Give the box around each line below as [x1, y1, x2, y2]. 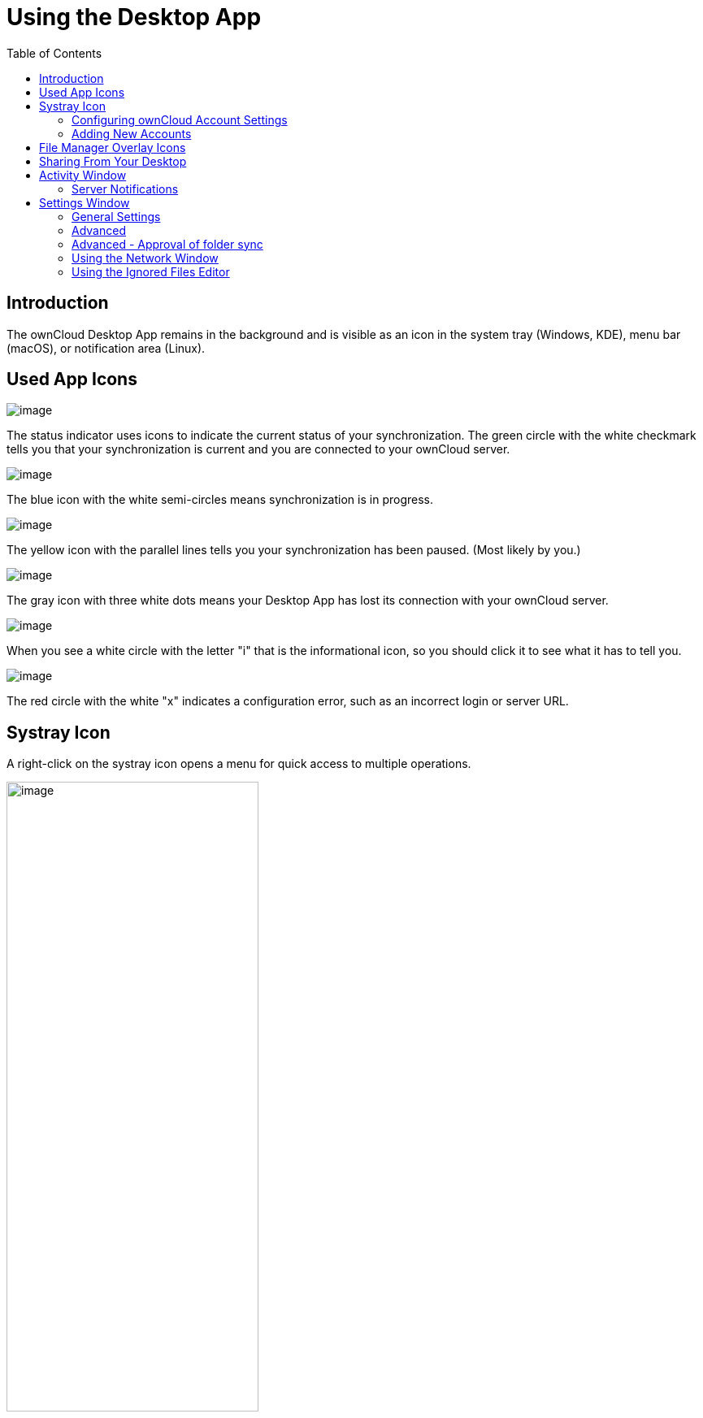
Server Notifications [72, 181, 179, 196]
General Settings [72, 209, 161, 223]
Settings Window [39, 195, 130, 210]
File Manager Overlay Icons [39, 140, 186, 154]
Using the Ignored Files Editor [72, 264, 230, 279]
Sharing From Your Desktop [39, 154, 187, 168]
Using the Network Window [72, 250, 219, 265]
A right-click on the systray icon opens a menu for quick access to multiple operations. [7, 757, 471, 771]
